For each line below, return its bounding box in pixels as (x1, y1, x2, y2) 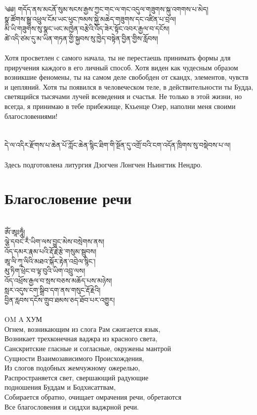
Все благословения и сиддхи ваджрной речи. (4, 401, 139, 412)
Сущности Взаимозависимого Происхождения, (4, 353, 144, 363)
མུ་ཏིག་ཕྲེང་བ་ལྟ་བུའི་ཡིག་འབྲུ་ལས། (4, 265, 86, 276)
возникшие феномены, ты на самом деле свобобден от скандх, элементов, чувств (4, 72, 249, 82)
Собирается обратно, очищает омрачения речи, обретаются (4, 391, 181, 402)
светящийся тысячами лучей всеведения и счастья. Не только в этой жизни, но (4, 91, 242, 102)
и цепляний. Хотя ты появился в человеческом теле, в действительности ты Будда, (4, 81, 254, 92)
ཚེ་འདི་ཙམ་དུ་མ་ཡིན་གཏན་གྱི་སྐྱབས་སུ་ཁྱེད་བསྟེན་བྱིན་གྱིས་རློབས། (4, 33, 158, 43)
